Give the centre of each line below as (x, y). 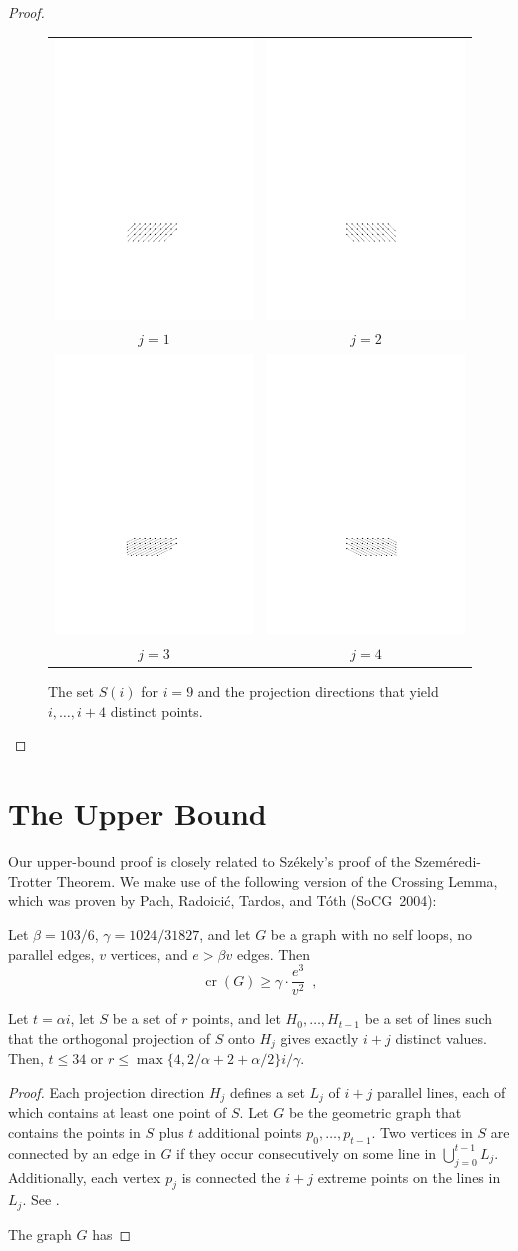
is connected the (231, 1176)
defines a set (267, 1091)
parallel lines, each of (441, 1091)
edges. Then (273, 953)
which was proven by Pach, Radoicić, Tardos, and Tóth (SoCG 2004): (222, 900)
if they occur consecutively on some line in (306, 1152)
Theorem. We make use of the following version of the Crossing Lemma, (277, 880)
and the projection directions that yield (318, 691)
